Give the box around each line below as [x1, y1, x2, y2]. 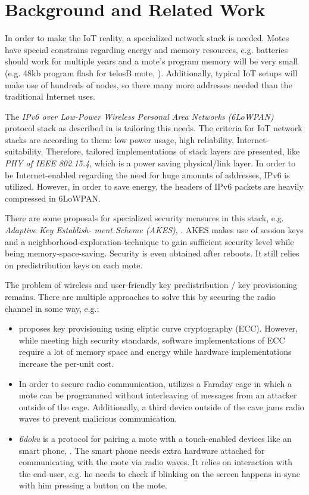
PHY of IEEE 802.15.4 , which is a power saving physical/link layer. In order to [5, 157, 296, 169]
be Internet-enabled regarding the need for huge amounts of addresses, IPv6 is [5, 168, 290, 181]
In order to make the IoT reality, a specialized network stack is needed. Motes [5, 32, 289, 44]
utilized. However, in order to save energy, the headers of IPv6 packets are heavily [5, 180, 304, 193]
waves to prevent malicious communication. [18, 412, 177, 425]
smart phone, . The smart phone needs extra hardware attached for [18, 444, 265, 456]
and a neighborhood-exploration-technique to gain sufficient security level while [5, 235, 294, 247]
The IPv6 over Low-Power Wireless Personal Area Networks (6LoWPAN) [5, 110, 274, 122]
